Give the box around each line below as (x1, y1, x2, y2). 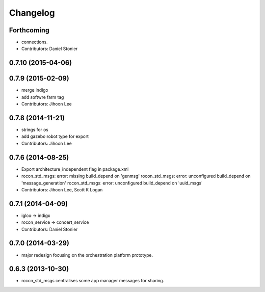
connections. (21, 39, 48, 45)
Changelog (9, 7, 55, 18)
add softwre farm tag (21, 94, 64, 100)
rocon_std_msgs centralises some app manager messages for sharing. (21, 278, 164, 284)
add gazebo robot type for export (21, 133, 89, 139)
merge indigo (21, 87, 49, 93)
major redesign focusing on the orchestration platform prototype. (21, 252, 153, 258)
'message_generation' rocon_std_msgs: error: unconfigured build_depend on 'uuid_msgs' (21, 180, 203, 186)
